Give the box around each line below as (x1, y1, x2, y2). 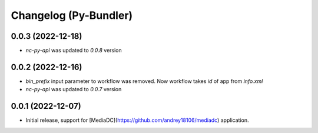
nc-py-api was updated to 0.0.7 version (25, 86, 122, 93)
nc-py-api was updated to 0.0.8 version (25, 47, 122, 54)
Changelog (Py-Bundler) (11, 9, 133, 22)
